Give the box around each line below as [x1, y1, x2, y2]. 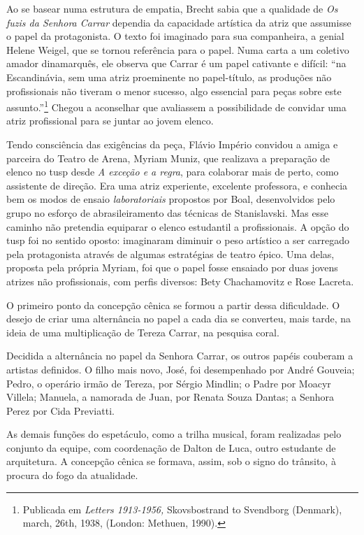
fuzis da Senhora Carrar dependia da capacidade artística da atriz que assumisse [6, 15, 351, 29]
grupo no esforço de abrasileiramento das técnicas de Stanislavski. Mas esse [6, 205, 328, 220]
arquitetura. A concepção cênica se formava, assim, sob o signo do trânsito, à [6, 454, 336, 469]
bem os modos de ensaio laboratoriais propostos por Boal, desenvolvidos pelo [6, 192, 335, 206]
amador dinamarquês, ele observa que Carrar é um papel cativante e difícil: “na [6, 56, 347, 71]
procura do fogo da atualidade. [6, 468, 138, 483]
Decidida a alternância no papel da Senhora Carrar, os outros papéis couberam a [6, 348, 354, 363]
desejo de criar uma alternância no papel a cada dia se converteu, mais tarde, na [6, 311, 351, 326]
